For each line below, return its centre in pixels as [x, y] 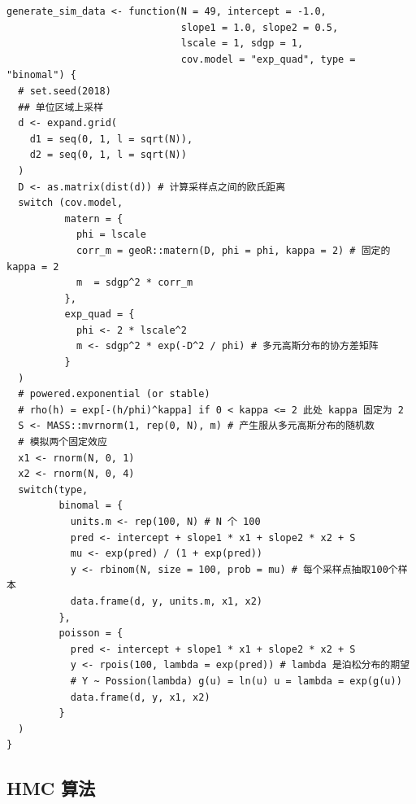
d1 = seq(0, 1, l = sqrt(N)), [111, 139]
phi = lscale [111, 235]
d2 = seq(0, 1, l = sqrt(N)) [108, 155]
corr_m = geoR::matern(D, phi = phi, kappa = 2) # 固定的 [233, 250]
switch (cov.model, [71, 203]
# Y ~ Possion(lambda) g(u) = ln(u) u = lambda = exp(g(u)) [236, 681]
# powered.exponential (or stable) [114, 394]
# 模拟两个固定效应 [63, 442]
